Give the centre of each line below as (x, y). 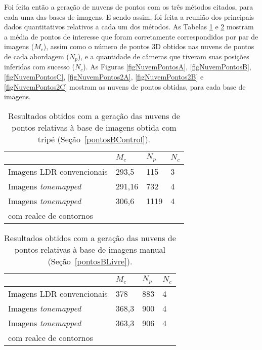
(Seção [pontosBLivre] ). (90, 261)
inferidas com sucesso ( (39, 67)
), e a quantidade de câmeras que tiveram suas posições (163, 56)
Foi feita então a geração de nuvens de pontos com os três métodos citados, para (129, 7)
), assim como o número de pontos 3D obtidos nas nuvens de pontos (149, 46)
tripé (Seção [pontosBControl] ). (94, 139)
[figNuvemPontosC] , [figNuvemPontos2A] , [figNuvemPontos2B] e (104, 77)
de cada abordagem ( (37, 56)
